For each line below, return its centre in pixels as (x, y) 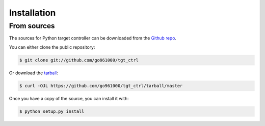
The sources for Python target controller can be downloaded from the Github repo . (93, 38)
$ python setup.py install (52, 111)
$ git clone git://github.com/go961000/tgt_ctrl (79, 60)
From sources (32, 26)
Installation (32, 13)
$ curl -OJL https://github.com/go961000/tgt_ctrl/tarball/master (101, 86)
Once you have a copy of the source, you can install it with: (69, 98)
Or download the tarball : (34, 73)
